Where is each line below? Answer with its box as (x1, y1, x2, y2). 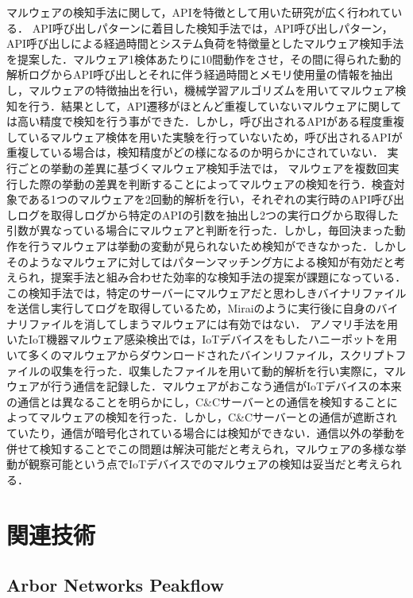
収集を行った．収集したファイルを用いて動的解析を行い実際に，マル (50, 362, 406, 379)
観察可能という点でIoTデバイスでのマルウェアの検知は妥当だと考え (28, 456, 380, 472)
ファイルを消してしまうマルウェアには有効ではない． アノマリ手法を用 (28, 315, 398, 332)
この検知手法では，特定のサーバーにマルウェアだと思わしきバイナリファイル (6, 284, 407, 301)
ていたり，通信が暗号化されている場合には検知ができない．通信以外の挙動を (6, 425, 406, 441)
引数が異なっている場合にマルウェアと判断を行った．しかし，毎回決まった (6, 222, 395, 239)
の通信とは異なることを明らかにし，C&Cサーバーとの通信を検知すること (6, 393, 387, 410)
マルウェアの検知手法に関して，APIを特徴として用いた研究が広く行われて (6, 4, 392, 20)
